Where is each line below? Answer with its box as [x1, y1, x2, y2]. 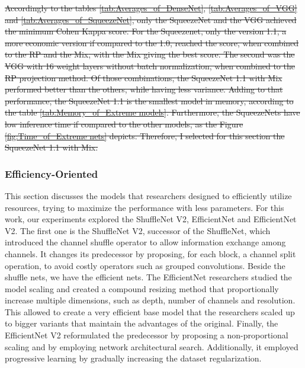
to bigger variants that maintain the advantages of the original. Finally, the [5, 317, 278, 329]
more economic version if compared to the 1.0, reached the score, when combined [5, 36, 299, 49]
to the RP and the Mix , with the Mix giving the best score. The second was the [5, 48, 295, 60]
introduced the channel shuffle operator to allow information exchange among [5, 236, 286, 248]
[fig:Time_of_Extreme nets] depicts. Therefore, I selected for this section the [5, 129, 285, 142]
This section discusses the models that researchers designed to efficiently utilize [5, 189, 292, 201]
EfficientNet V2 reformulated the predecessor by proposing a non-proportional [5, 329, 288, 341]
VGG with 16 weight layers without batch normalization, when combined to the [5, 59, 295, 72]
